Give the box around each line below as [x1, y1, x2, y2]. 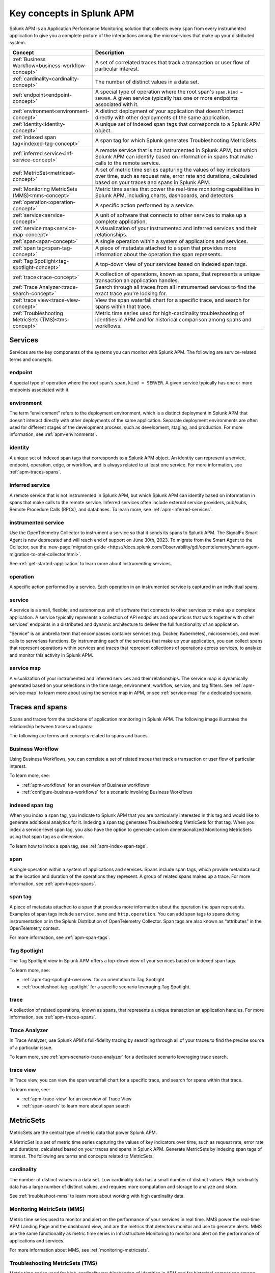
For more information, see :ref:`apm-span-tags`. [9, 934, 111, 940]
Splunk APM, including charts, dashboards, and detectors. [95, 191, 235, 199]
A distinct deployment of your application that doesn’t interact [95, 107, 244, 115]
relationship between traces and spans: [9, 723, 93, 729]
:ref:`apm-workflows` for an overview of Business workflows [22, 782, 150, 788]
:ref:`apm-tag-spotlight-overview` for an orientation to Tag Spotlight [22, 977, 165, 983]
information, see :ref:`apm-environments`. [9, 431, 98, 437]
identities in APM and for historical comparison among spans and [95, 316, 252, 323]
